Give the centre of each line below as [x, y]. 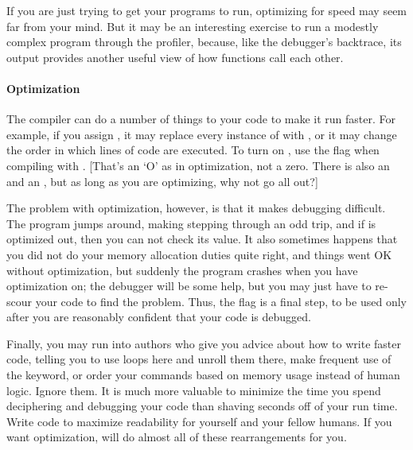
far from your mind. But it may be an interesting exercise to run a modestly [193, 26]
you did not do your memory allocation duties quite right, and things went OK [199, 254]
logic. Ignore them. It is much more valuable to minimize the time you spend [194, 390]
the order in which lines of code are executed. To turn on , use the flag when [193, 150]
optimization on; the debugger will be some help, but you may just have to [189, 286]
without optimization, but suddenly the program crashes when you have [182, 270]
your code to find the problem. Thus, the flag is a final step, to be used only [221, 301]
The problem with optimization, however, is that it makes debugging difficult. [196, 208]
